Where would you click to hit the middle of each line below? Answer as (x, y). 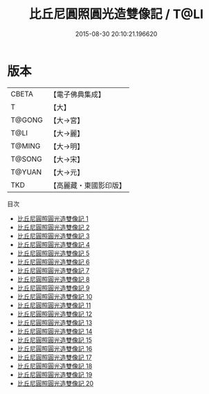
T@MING (26, 146)
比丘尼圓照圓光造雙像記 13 (55, 323)
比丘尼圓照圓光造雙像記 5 (53, 253)
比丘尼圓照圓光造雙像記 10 (55, 296)
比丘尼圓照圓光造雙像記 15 (54, 340)
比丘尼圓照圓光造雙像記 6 (53, 262)
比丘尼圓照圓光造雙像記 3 (53, 236)
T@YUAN (26, 172)
